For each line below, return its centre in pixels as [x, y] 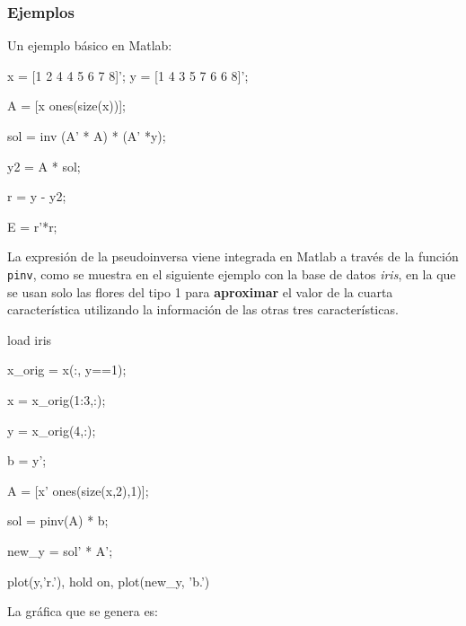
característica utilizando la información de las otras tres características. [203, 309]
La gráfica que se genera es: [83, 611]
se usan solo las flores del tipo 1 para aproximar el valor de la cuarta [200, 291]
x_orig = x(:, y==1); [67, 370]
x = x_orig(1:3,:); [57, 400]
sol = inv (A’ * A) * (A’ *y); [87, 136]
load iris [30, 339]
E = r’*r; [32, 226]
